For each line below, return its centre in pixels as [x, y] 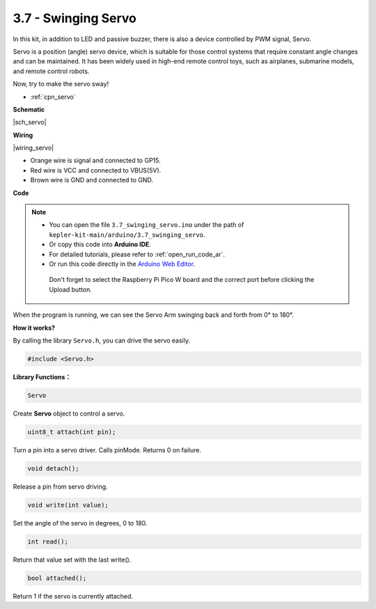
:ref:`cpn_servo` [53, 97]
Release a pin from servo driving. [60, 487]
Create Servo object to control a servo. [69, 413]
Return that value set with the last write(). [72, 560]
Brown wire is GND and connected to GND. [92, 180]
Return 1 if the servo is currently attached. [73, 596]
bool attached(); [57, 578]
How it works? [34, 328]
